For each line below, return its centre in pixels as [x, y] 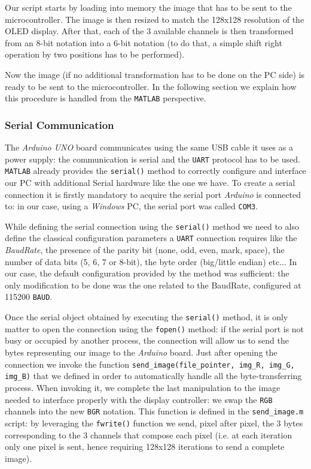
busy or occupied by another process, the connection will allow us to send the [147, 340]
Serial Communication [60, 124]
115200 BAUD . [29, 297]
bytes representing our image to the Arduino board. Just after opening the [141, 352]
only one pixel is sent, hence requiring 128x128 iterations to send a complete [145, 447]
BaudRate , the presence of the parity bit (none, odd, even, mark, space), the [145, 250]
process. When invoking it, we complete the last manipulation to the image [143, 387]
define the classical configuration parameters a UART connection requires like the [151, 238]
